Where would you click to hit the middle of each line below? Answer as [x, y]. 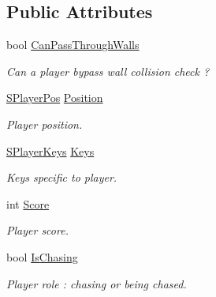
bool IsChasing [42, 256]
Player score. [37, 230]
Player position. [45, 124]
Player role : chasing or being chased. [97, 283]
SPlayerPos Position [55, 98]
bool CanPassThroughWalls [73, 45]
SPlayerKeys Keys [50, 150]
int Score [28, 203]
